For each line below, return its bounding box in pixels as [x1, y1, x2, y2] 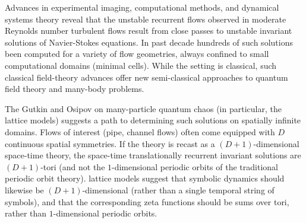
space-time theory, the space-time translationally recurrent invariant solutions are [5, 149, 301, 161]
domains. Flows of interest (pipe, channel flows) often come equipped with [5, 125, 275, 138]
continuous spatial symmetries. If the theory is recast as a [5, 137, 215, 149]
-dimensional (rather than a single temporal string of [82, 183, 275, 196]
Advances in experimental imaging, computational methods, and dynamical [5, 1, 279, 13]
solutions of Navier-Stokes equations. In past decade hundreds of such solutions [5, 36, 293, 48]
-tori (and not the [40, 160, 105, 173]
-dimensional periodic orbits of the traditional [112, 160, 278, 173]
